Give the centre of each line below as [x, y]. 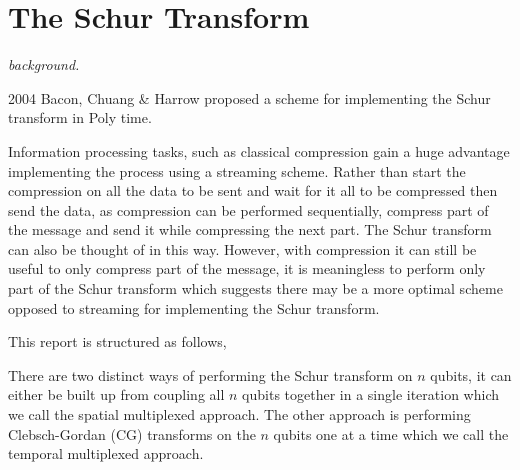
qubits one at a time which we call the [391, 433]
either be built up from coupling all [116, 394]
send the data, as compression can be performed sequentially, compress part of [248, 209]
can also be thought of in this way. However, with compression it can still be [242, 248]
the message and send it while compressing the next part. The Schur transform [250, 229]
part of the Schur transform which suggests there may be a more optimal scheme [255, 288]
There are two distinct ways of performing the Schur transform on [210, 374]
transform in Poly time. [80, 117]
